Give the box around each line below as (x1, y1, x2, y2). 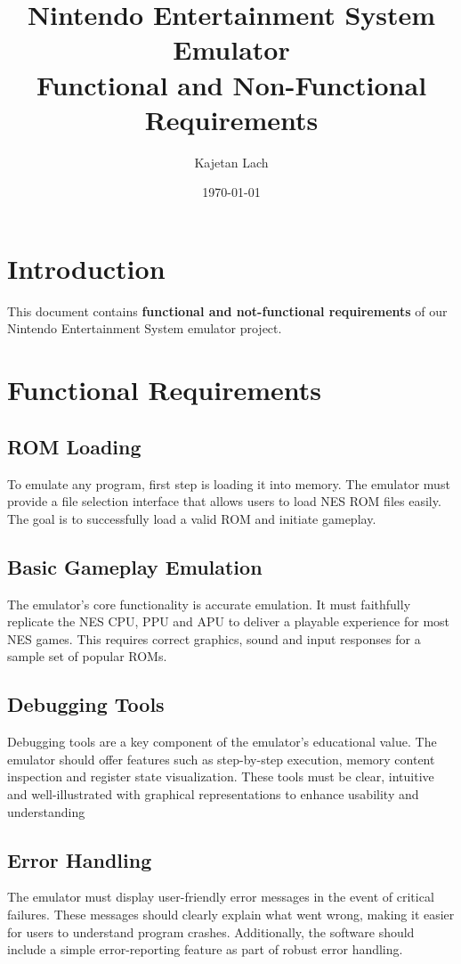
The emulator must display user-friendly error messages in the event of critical (7, 887, 434, 906)
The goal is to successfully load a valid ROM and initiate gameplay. (7, 509, 376, 527)
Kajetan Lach (194, 152, 269, 171)
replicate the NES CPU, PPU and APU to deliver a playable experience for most (7, 612, 450, 631)
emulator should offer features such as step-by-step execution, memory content (7, 749, 435, 768)
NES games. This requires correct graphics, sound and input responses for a (7, 629, 421, 648)
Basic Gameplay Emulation (7, 552, 263, 580)
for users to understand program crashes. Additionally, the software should (7, 922, 415, 941)
